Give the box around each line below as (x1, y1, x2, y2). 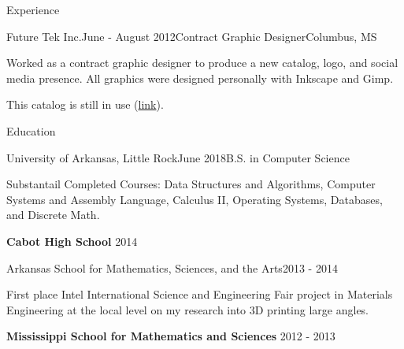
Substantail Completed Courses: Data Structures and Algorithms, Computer (6, 176, 376, 192)
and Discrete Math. (6, 206, 100, 223)
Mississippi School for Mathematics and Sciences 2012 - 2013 (6, 328, 335, 344)
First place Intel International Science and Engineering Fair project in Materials (6, 286, 393, 303)
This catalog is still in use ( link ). (6, 96, 164, 113)
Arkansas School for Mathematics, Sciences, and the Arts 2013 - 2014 (6, 259, 338, 276)
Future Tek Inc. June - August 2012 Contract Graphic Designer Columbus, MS (6, 28, 377, 44)
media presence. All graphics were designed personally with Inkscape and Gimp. (6, 69, 394, 86)
